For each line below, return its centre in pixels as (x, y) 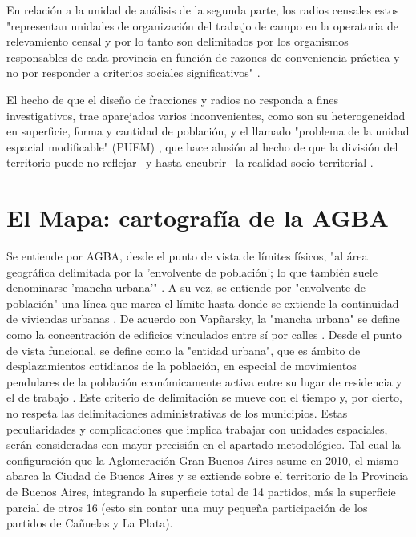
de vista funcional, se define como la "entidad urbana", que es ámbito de (184, 350)
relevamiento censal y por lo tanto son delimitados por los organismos (178, 41)
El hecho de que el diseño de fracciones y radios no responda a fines (173, 99)
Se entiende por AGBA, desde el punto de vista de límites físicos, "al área (187, 256)
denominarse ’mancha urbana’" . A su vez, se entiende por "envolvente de (186, 287)
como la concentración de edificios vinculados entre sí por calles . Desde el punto (204, 335)
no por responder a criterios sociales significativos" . (133, 73)
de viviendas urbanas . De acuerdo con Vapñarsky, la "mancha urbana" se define (203, 319)
